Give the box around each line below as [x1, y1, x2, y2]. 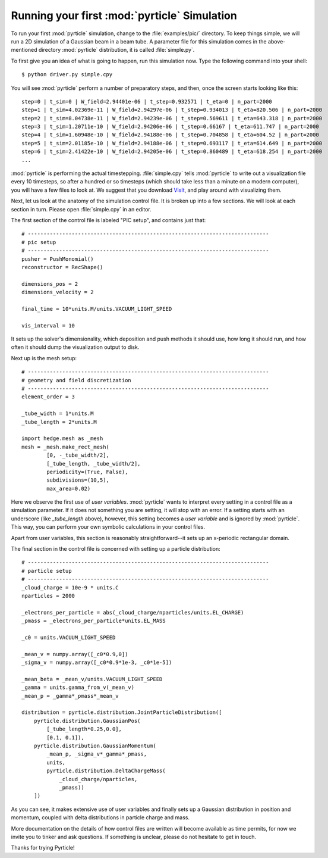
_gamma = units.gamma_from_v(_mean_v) [21, 684, 135, 691]
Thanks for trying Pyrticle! [11, 844, 75, 851]
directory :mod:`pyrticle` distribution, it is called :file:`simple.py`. [39, 46, 195, 54]
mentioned [11, 46, 38, 54]
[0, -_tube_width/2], [46, 452, 110, 458]
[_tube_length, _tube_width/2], [46, 460, 141, 467]
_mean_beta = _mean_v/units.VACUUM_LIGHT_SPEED [21, 676, 163, 682]
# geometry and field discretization [21, 377, 132, 383]
